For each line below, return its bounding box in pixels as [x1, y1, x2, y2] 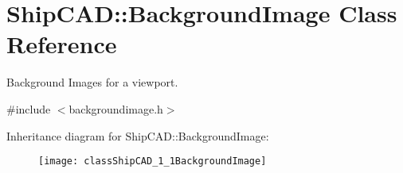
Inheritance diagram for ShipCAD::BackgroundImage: [6, 127, 269, 144]
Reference [6, 28, 117, 60]
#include [6, 100, 51, 117]
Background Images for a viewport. [6, 74, 178, 90]
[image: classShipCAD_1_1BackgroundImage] [38, 156, 267, 167]
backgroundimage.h [68, 100, 163, 117]
